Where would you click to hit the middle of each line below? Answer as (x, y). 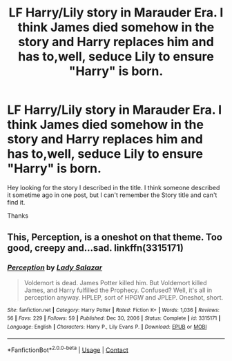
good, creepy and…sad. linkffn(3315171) (96, 248)
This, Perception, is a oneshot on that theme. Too (115, 237)
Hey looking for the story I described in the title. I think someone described (114, 187)
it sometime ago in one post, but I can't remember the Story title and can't (112, 195)
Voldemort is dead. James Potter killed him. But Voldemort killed (115, 282)
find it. (16, 202)
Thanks (18, 216)
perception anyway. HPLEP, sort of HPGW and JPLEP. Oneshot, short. (124, 297)
